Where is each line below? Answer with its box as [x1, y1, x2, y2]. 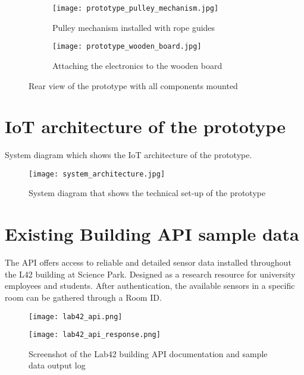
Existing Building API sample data [5, 222, 299, 246]
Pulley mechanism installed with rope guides [52, 21, 215, 33]
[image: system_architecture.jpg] [29, 169, 165, 178]
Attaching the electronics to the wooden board [52, 59, 222, 71]
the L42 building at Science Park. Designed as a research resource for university [5, 267, 296, 280]
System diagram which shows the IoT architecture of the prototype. [5, 149, 252, 161]
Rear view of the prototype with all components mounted [29, 79, 238, 92]
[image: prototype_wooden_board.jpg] [52, 42, 202, 51]
